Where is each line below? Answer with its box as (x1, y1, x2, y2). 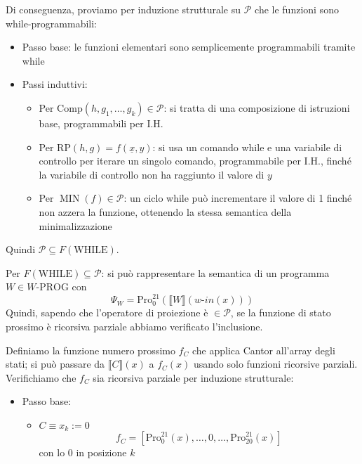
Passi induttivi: (22, 77, 88, 91)
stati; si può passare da (6, 356, 105, 371)
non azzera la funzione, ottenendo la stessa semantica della (39, 204, 292, 219)
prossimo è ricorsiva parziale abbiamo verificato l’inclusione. (6, 319, 263, 333)
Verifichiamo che (6, 370, 76, 385)
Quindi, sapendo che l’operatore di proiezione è (6, 305, 208, 320)
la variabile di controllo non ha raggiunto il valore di (39, 167, 264, 181)
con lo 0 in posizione (39, 445, 127, 460)
